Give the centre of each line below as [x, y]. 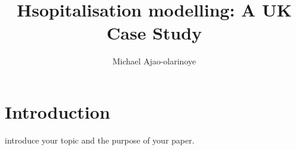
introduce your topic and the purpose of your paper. [100, 140]
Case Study [154, 33]
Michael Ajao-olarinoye [154, 61]
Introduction [58, 111]
